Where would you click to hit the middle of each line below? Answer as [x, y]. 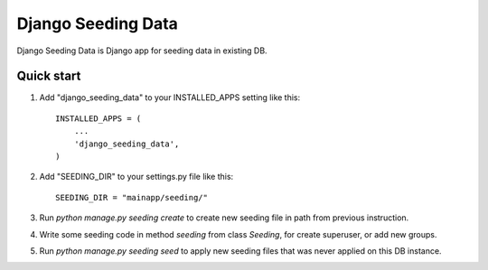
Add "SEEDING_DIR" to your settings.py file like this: [136, 177]
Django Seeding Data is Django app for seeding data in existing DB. [142, 51]
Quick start [49, 76]
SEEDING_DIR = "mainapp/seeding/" [131, 197]
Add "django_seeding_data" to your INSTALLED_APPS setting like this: [170, 98]
